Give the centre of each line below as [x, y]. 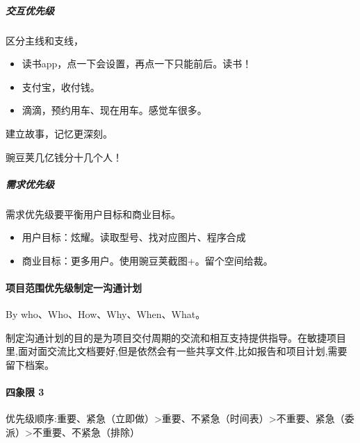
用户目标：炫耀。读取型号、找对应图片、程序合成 [134, 237]
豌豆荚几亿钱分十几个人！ [64, 157]
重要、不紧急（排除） [91, 432]
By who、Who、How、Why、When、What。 [106, 314]
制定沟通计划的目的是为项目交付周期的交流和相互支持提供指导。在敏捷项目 [176, 337]
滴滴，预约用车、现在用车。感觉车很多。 [114, 110]
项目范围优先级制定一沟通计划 [74, 288]
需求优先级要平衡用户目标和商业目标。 [93, 214]
